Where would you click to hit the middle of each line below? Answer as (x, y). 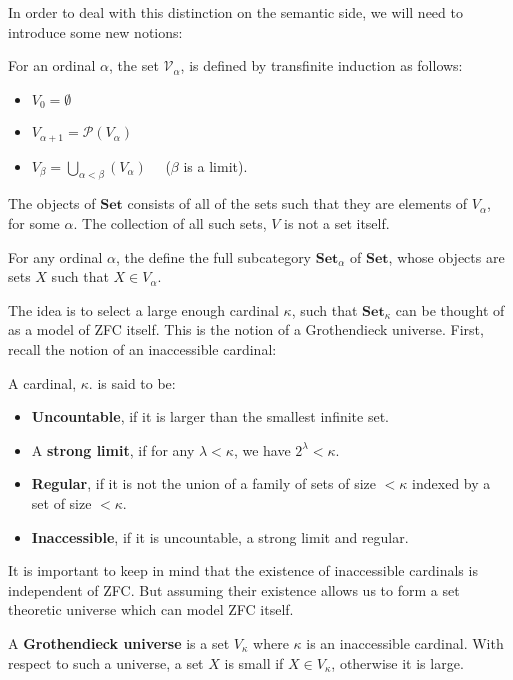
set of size (61, 503)
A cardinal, (42, 382)
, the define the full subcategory (214, 256)
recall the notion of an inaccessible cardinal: (142, 349)
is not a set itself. (337, 223)
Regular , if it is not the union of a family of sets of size (204, 483)
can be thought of (450, 309)
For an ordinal (52, 65)
